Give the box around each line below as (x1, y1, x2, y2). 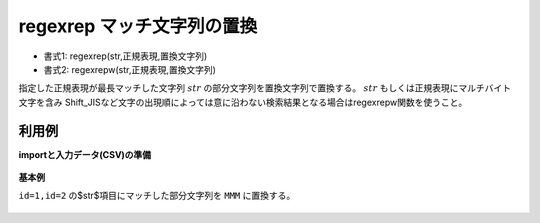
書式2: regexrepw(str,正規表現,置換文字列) (43, 63, 217, 75)
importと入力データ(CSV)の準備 (18, 148, 152, 160)
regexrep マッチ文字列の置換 (18, 15, 258, 37)
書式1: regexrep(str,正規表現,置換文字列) (43, 50, 208, 62)
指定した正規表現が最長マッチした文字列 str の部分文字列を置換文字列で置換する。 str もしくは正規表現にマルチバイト (18, 82, 512, 94)
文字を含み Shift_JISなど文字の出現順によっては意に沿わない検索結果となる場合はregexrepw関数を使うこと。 (18, 96, 468, 108)
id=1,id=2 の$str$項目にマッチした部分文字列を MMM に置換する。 (18, 190, 296, 202)
